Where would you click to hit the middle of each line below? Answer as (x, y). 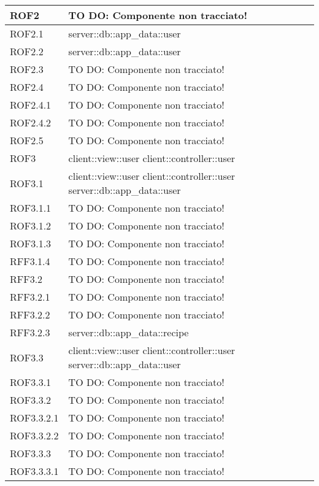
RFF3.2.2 (30, 314)
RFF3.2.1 (30, 297)
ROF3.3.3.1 (34, 471)
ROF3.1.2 (31, 226)
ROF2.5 (27, 140)
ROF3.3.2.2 (34, 435)
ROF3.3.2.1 (34, 418)
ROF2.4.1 (31, 105)
